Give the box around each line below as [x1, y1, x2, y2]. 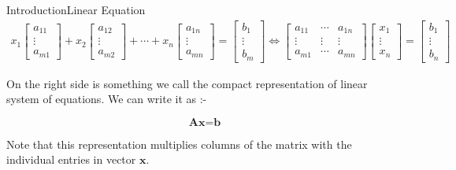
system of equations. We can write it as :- [6, 91, 207, 107]
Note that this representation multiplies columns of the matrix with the [6, 135, 352, 152]
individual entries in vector [6, 151, 136, 168]
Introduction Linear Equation [6, 2, 146, 17]
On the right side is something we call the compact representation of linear [6, 75, 368, 91]
